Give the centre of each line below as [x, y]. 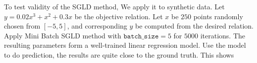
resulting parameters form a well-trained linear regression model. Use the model [125, 45]
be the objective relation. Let [119, 16]
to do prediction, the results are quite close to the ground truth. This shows [119, 54]
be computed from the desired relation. [195, 26]
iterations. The [223, 35]
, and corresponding [97, 26]
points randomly [218, 16]
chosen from [22, 26]
